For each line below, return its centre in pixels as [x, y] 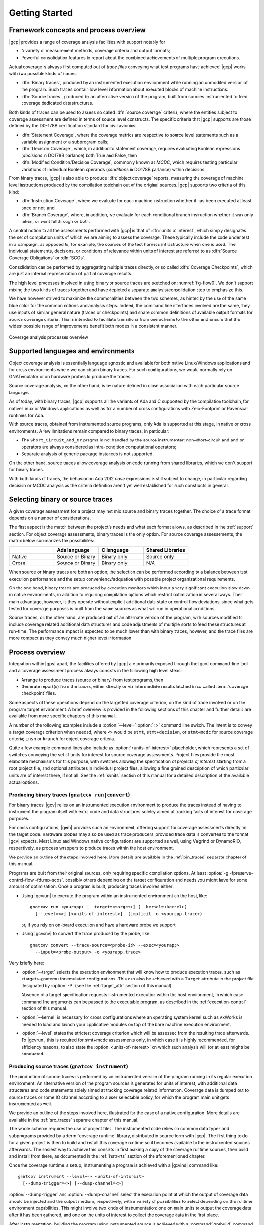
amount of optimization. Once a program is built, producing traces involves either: [91, 886]
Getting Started [41, 13]
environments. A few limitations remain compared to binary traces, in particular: [89, 431]
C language [115, 550]
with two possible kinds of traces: [43, 73]
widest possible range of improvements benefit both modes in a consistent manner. [93, 326]
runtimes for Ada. [27, 415]
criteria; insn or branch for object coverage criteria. [62, 739]
